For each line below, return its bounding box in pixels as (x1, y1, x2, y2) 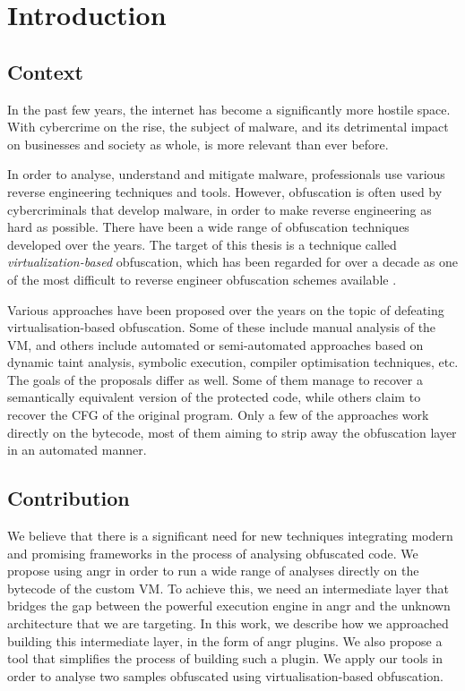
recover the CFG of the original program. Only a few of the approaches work (7, 405, 429, 424)
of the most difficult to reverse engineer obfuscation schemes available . (7, 269, 397, 288)
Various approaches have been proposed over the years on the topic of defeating (7, 300, 444, 319)
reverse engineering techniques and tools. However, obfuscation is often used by (7, 182, 443, 200)
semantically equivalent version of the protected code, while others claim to (7, 388, 421, 406)
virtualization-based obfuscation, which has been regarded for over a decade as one (7, 252, 458, 271)
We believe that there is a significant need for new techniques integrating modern (7, 526, 453, 545)
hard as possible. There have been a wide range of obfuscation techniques (7, 218, 409, 236)
